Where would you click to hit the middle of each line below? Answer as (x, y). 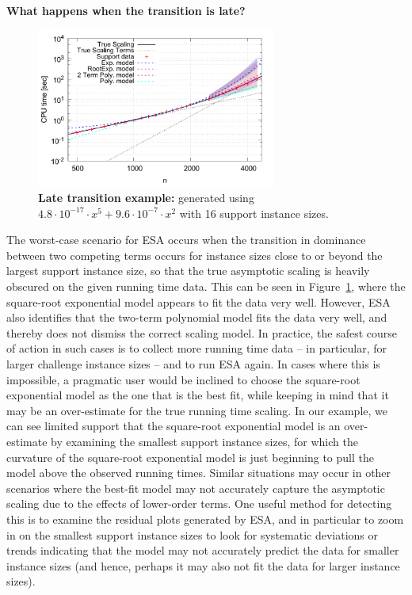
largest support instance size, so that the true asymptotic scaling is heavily (188, 271)
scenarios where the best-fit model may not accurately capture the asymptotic (196, 488)
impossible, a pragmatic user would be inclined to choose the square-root (183, 379)
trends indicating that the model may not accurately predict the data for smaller (203, 550)
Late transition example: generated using (146, 198)
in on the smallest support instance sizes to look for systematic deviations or (192, 534)
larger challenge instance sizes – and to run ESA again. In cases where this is (193, 363)
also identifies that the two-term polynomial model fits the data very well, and (197, 317)
